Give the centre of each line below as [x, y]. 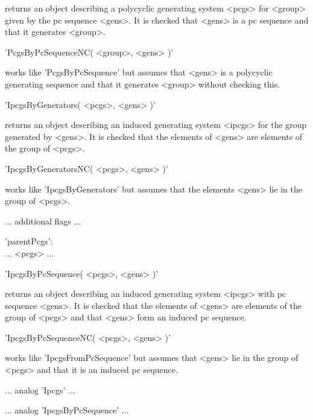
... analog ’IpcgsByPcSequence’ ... [67, 410]
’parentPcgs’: [29, 241]
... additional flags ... [43, 221]
